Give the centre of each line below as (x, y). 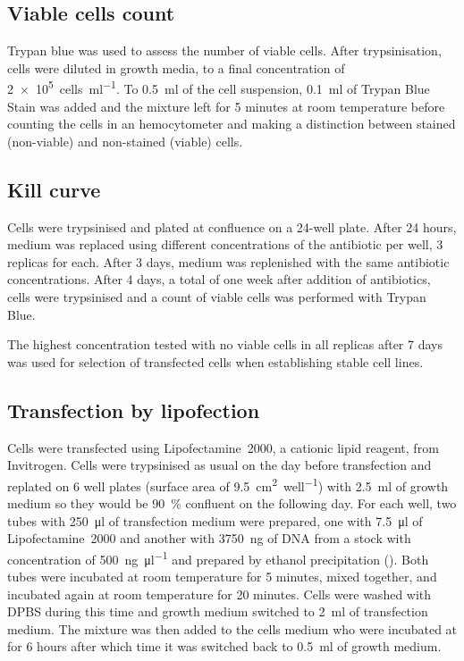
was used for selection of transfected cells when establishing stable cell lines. (215, 361)
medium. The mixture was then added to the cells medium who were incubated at (232, 628)
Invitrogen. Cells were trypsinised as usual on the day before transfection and (219, 465)
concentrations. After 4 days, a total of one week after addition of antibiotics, (219, 279)
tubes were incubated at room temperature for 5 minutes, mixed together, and (222, 577)
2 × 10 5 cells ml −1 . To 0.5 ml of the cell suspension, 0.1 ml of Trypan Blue (219, 88)
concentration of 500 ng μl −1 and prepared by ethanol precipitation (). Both (218, 557)
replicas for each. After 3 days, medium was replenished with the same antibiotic (228, 261)
